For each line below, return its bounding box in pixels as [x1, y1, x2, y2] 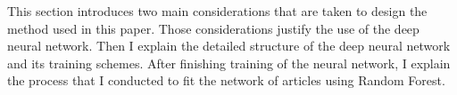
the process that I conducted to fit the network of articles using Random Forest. [7, 71, 445, 90]
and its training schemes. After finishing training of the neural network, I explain [7, 53, 451, 72]
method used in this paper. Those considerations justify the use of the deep [7, 19, 420, 37]
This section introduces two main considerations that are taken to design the [7, 2, 428, 20]
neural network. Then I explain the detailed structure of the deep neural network [7, 36, 451, 55]
